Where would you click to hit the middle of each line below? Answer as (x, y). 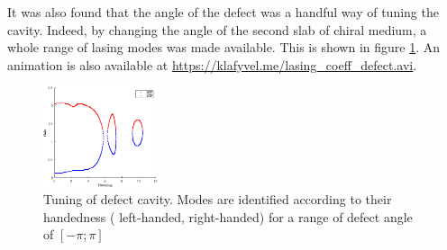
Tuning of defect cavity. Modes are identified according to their (218, 199)
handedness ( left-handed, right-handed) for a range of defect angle (228, 216)
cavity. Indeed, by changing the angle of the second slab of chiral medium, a (217, 29)
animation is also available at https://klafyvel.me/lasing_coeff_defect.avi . (212, 64)
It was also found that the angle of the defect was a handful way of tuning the (223, 12)
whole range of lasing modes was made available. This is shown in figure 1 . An (224, 47)
